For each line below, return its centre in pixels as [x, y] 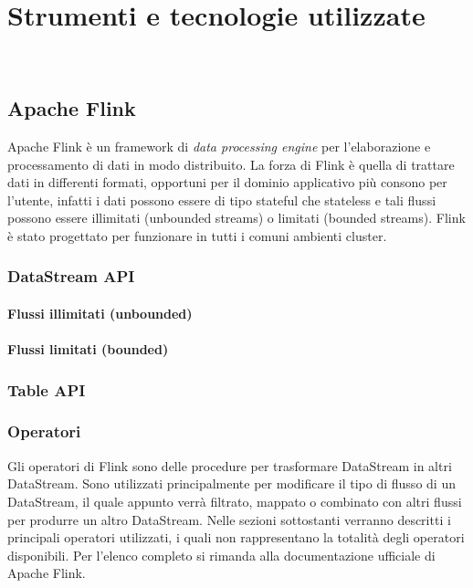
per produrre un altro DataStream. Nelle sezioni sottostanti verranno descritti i [229, 519]
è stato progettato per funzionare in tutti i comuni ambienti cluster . [197, 235]
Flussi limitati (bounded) [88, 349]
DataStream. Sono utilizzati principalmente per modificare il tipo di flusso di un [231, 483]
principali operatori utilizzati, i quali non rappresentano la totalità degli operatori [236, 537]
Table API [47, 389]
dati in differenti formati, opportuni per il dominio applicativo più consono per [227, 182]
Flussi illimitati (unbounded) [100, 313]
